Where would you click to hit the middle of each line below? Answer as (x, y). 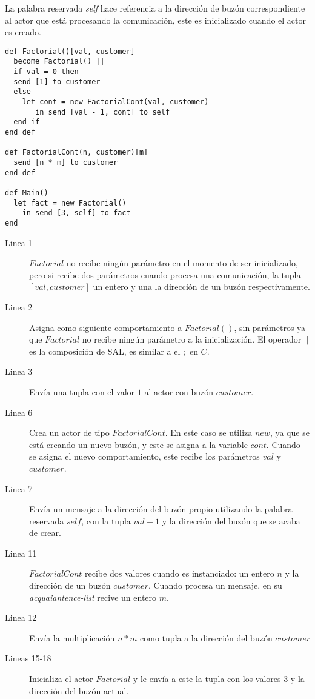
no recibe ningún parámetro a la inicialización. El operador (192, 339)
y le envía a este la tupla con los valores (207, 679)
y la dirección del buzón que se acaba (231, 520)
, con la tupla (106, 520)
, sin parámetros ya (270, 327)
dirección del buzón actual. (79, 690)
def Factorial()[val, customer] (70, 51)
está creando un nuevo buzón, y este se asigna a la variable (138, 444)
